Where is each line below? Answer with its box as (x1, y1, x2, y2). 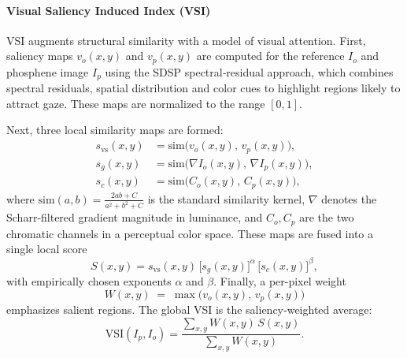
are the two (299, 209, 354, 226)
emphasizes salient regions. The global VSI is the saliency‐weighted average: (6, 301, 372, 318)
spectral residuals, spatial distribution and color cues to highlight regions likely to (6, 80, 401, 96)
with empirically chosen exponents (6, 273, 172, 289)
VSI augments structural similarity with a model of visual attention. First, (6, 32, 366, 48)
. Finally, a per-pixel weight (213, 273, 346, 289)
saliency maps (6, 47, 73, 64)
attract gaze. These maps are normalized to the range (6, 95, 265, 111)
